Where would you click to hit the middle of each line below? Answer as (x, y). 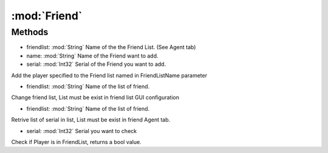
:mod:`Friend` (47, 16)
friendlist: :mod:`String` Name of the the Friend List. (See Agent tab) (111, 47)
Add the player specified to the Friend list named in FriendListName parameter (109, 75)
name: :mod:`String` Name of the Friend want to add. (92, 56)
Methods (30, 32)
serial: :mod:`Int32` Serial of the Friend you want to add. (96, 64)
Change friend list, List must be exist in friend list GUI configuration (95, 97)
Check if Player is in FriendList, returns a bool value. (77, 142)
